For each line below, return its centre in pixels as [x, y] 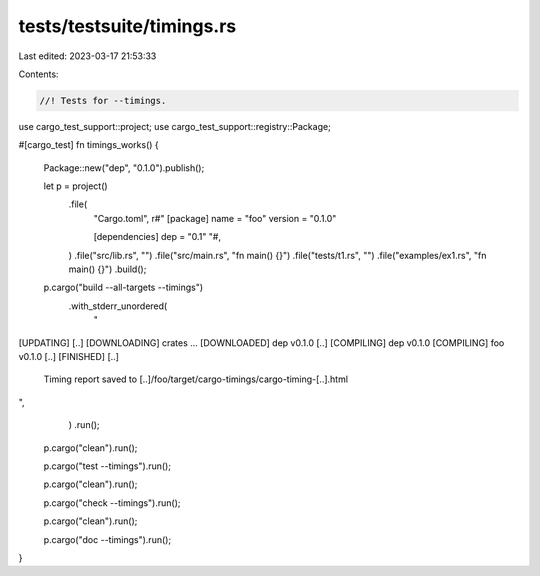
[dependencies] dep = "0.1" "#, [157, 237]
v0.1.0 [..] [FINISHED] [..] [69, 356]
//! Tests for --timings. [103, 100]
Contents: [38, 74]
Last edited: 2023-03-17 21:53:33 [87, 56]
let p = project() [76, 186]
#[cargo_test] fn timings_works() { [88, 145]
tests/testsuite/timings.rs [127, 26]
